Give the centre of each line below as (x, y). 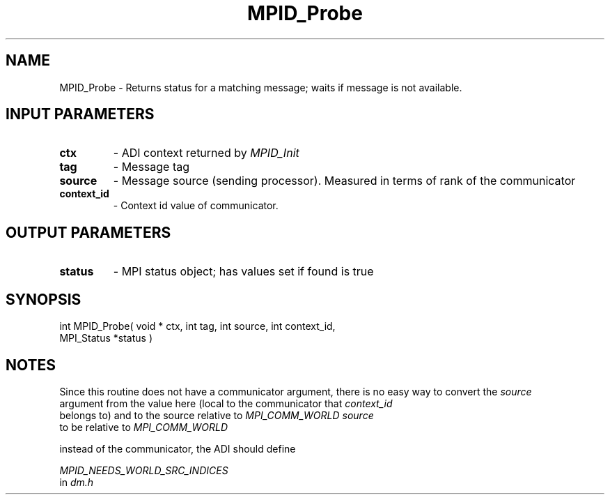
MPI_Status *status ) (106, 338)
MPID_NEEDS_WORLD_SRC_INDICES (144, 470)
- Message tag (151, 167)
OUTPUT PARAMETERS (88, 232)
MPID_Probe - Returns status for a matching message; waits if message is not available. (261, 87)
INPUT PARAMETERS (80, 114)
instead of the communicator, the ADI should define (178, 448)
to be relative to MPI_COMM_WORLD (144, 427)
